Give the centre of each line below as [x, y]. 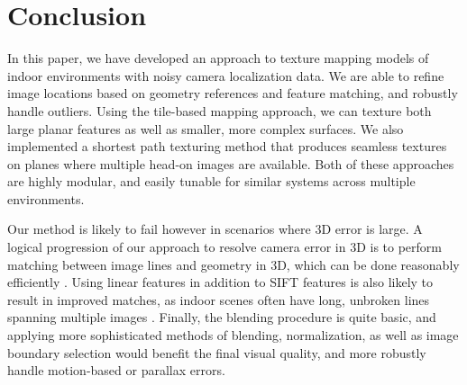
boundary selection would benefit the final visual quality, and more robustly [217, 352]
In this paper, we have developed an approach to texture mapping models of [218, 58]
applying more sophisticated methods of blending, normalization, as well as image [233, 335]
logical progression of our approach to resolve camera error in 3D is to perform [224, 247]
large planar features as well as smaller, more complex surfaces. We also [206, 128]
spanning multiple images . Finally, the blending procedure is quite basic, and [222, 317]
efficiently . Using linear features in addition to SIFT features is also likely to [220, 282]
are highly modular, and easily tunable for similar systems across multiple [211, 181]
